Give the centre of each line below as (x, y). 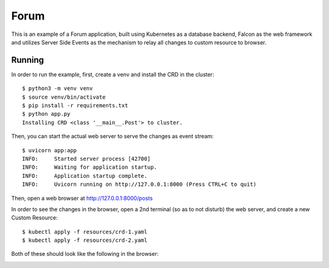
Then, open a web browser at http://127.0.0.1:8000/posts (82, 198)
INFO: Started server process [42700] (87, 159)
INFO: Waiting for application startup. (90, 167)
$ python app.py (46, 114)
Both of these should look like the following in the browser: (85, 254)
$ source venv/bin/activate (64, 97)
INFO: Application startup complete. (85, 176)
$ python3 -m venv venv (58, 89)
